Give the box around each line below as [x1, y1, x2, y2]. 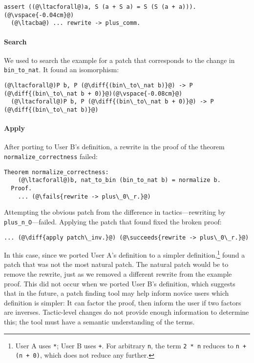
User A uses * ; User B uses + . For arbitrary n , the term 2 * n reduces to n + [15, 340, 247, 350]
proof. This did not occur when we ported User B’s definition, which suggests [4, 278, 235, 288]
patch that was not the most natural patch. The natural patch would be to [4, 259, 229, 269]
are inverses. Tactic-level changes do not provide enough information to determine [4, 307, 249, 317]
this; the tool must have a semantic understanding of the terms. [4, 317, 195, 327]
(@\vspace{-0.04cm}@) [4, 11, 74, 19]
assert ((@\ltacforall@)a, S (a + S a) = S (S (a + [4, 3, 175, 10]
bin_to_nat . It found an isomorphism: [4, 64, 119, 75]
